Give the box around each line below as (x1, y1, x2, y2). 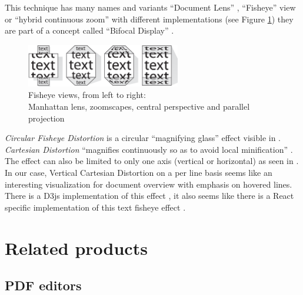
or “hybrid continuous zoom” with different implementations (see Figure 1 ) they (5, 12, 294, 25)
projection (28, 112, 65, 124)
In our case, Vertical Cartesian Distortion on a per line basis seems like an (5, 166, 272, 178)
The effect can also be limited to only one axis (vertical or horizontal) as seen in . (5, 155, 299, 167)
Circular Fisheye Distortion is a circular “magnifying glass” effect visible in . (5, 132, 281, 144)
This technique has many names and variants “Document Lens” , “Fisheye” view (5, 1, 296, 13)
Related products (5, 235, 148, 260)
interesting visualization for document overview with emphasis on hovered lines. (5, 178, 292, 190)
